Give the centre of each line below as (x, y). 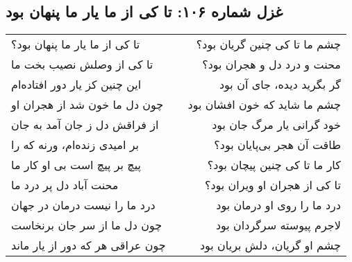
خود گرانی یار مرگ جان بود (276, 125)
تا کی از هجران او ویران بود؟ (273, 185)
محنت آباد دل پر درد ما (65, 185)
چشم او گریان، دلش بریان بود (270, 245)
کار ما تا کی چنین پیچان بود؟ (274, 165)
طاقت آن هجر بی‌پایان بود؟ (277, 145)
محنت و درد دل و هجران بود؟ (271, 64)
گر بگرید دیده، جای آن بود (280, 85)
